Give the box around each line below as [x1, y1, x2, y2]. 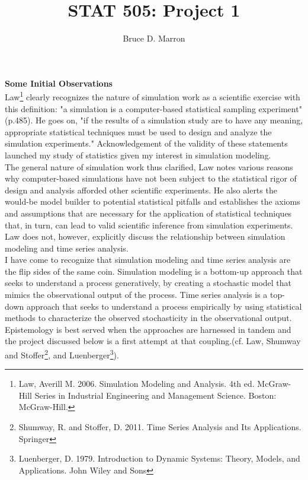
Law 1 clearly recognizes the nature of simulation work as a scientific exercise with [5, 89, 300, 103]
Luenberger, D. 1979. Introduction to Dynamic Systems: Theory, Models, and [18, 452, 300, 465]
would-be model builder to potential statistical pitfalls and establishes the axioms [5, 195, 300, 208]
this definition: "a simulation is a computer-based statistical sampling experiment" [5, 102, 302, 115]
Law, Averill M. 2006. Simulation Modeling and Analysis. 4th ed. [18, 377, 255, 390]
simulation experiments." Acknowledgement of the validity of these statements [5, 137, 288, 150]
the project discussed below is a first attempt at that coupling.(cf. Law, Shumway [5, 335, 301, 347]
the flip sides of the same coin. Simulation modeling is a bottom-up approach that [5, 265, 303, 277]
